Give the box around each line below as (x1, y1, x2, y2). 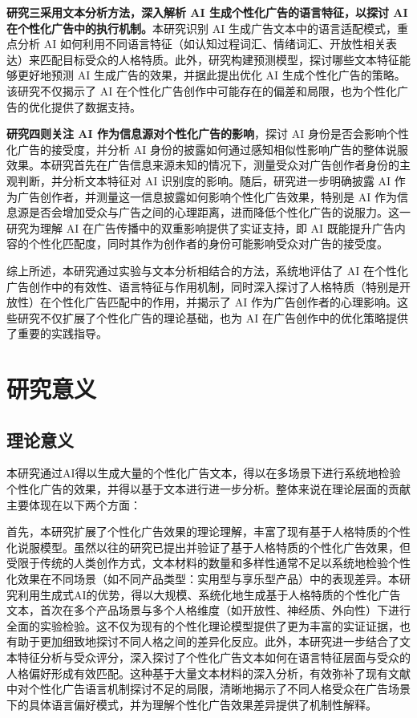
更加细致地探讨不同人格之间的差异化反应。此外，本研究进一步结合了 (39, 633, 399, 650)
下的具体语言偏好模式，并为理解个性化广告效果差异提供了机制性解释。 (6, 696, 377, 712)
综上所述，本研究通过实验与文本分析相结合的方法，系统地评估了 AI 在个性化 (6, 262, 408, 278)
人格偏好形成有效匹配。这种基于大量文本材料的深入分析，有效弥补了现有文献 (6, 664, 411, 681)
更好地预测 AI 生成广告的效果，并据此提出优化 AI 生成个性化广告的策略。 (17, 67, 406, 83)
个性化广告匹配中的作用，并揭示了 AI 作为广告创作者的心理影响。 (51, 294, 397, 310)
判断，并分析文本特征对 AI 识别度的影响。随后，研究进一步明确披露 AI (17, 172, 391, 189)
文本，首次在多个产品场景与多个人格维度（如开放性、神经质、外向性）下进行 (6, 602, 411, 619)
